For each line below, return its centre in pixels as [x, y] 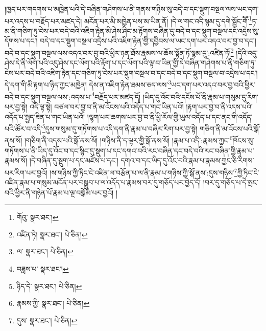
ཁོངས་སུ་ [244, 140]
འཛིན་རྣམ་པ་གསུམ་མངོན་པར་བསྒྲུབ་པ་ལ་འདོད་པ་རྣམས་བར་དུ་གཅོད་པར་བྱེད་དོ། [103, 182]
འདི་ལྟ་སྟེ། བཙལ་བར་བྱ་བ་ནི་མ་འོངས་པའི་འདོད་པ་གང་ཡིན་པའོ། [107, 106]
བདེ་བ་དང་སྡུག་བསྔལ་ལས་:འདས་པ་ [48, 96]
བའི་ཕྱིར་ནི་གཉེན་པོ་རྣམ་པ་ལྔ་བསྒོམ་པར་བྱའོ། [59, 192]
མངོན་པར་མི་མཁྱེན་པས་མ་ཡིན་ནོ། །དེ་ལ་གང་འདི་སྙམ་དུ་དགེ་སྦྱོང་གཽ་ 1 [168, 20]
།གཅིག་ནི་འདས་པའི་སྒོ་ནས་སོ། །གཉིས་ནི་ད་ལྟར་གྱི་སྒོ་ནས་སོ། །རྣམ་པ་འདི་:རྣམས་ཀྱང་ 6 [128, 140]
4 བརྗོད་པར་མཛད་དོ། [116, 96]
